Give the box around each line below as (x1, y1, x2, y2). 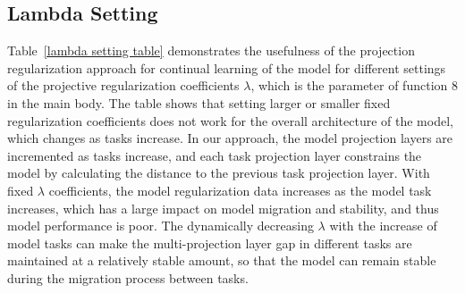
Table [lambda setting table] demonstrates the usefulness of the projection (7, 41, 415, 60)
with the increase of (329, 216, 437, 235)
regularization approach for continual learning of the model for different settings (7, 58, 446, 77)
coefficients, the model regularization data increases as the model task (48, 180, 432, 199)
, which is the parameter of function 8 (250, 76, 458, 95)
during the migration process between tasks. (7, 268, 249, 287)
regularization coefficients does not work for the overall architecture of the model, (7, 111, 453, 130)
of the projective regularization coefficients (7, 76, 240, 95)
